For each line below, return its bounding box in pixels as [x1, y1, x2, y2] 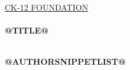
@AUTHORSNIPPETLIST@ [5, 55, 126, 68]
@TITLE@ [5, 24, 48, 36]
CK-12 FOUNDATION [5, 1, 89, 13]
